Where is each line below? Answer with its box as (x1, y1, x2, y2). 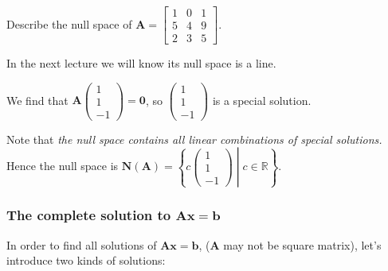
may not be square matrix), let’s (223, 236, 382, 253)
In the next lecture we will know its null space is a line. (6, 55, 276, 72)
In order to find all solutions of (6, 236, 157, 253)
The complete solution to (6, 205, 171, 225)
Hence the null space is (6, 157, 119, 174)
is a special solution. (212, 91, 312, 108)
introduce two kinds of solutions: (6, 252, 166, 269)
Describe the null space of (6, 15, 132, 32)
